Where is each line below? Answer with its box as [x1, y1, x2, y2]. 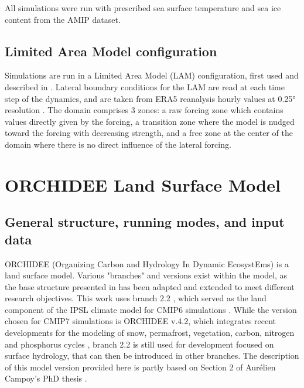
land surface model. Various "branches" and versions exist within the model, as [5, 269, 288, 281]
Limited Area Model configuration [5, 42, 217, 60]
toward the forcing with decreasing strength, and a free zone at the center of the [5, 127, 293, 139]
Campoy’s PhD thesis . [5, 372, 87, 384]
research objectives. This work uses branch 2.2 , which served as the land [5, 292, 267, 304]
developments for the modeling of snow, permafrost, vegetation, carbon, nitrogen [5, 326, 295, 339]
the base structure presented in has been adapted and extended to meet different [5, 280, 295, 292]
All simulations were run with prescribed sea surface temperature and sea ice [5, 2, 281, 13]
